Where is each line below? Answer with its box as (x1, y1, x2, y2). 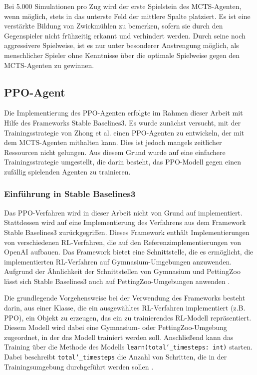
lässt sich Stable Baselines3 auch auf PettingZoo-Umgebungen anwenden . (4, 275, 230, 286)
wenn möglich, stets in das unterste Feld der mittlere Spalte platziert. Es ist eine (4, 10, 251, 21)
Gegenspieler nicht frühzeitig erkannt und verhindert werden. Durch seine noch (4, 30, 246, 40)
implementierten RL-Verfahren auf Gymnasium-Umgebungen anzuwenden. (4, 256, 232, 266)
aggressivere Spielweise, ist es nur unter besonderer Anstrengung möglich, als (4, 40, 239, 50)
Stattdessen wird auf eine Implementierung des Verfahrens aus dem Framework (4, 217, 246, 227)
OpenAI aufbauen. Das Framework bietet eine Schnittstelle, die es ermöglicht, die (4, 246, 254, 257)
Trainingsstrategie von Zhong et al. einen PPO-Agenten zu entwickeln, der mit (4, 127, 245, 137)
